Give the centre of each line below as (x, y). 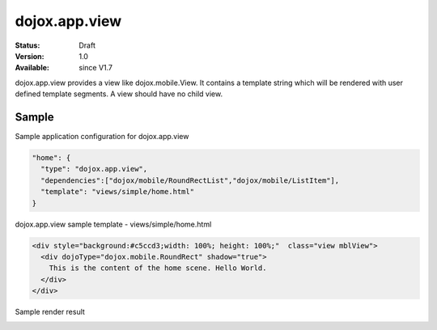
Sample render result (50, 312)
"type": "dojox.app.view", (94, 169)
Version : (30, 56)
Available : (32, 68)
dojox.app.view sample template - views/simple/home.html (113, 224)
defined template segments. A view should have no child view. (119, 94)
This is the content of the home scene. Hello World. (158, 268)
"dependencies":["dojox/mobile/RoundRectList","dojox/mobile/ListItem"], (190, 180)
